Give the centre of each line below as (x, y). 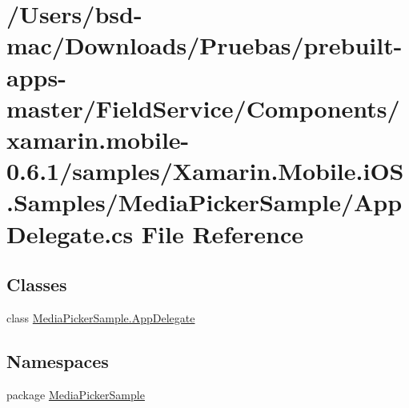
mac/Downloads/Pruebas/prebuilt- (204, 45)
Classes (37, 284)
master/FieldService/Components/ (203, 108)
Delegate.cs (70, 233)
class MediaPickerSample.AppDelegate (101, 317)
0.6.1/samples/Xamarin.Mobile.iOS (205, 171)
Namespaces (58, 360)
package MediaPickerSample (76, 394)
